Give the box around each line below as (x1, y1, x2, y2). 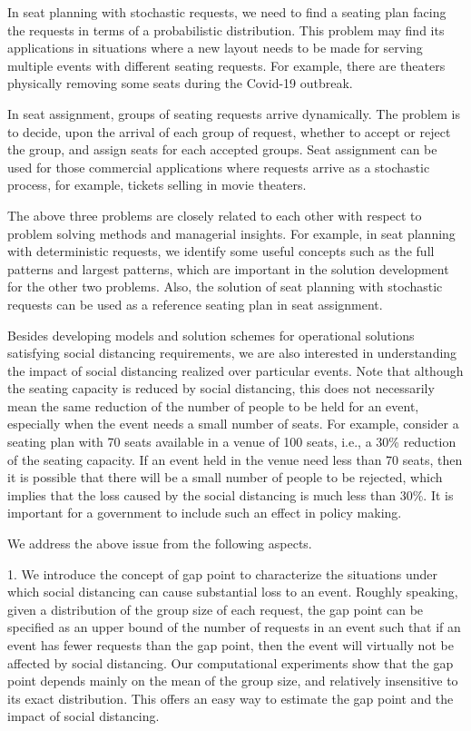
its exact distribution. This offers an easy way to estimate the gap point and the (7, 688, 454, 707)
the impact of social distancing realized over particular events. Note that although (7, 361, 464, 380)
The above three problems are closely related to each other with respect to (7, 205, 422, 224)
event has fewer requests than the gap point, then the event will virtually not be (7, 636, 454, 654)
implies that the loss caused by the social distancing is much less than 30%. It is (7, 485, 454, 504)
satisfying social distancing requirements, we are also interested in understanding (7, 343, 457, 362)
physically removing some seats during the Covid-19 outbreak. (7, 74, 353, 93)
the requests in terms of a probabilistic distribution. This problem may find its (7, 20, 445, 39)
